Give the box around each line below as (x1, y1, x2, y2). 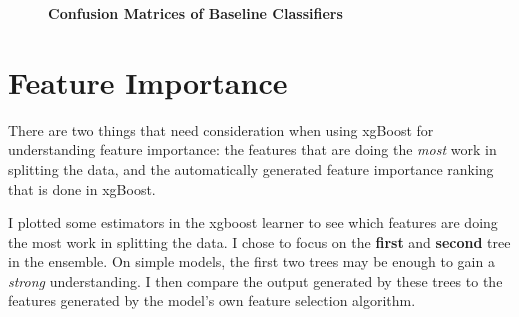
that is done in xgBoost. (8, 178, 156, 199)
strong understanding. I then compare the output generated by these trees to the (8, 270, 503, 291)
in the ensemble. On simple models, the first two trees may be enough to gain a (8, 251, 495, 272)
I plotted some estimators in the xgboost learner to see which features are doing (8, 212, 498, 233)
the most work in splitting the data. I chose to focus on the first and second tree (8, 231, 511, 252)
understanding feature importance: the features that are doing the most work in (8, 139, 497, 160)
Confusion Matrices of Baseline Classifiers (48, 3, 343, 23)
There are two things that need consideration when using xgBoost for (8, 119, 434, 140)
